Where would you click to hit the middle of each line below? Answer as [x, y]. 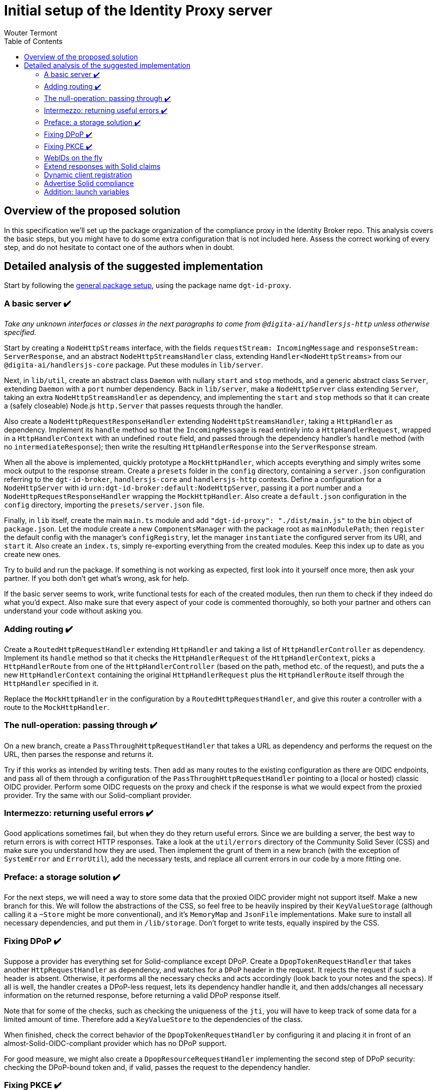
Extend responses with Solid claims [102, 166]
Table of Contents [33, 41]
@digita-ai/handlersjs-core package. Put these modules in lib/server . [134, 365]
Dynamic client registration [88, 174]
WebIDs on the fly [73, 157]
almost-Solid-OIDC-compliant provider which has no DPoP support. [115, 1043]
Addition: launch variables [87, 191]
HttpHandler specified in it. [51, 683]
